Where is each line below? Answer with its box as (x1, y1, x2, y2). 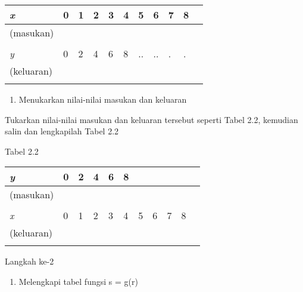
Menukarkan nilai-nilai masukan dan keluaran (18, 93, 187, 105)
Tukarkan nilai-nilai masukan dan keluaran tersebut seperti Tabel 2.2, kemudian (5, 113, 298, 125)
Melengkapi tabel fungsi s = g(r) (18, 275, 138, 287)
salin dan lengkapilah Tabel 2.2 (5, 125, 119, 137)
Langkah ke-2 (5, 255, 54, 268)
